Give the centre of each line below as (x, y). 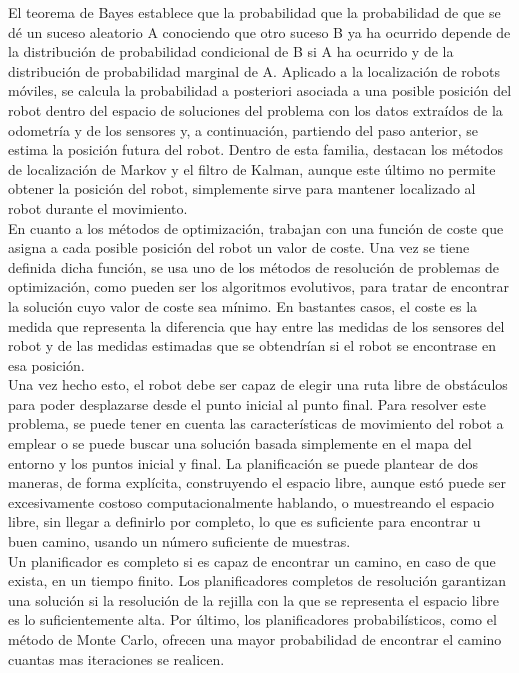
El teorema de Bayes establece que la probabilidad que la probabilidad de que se (254, 12)
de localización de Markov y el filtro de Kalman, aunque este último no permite (252, 168)
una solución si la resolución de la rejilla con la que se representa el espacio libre (254, 599)
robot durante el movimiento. (98, 207)
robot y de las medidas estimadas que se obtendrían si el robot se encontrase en (252, 345)
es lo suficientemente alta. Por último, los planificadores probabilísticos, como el (252, 619)
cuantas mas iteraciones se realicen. (116, 658)
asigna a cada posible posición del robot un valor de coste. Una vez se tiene (239, 247)
